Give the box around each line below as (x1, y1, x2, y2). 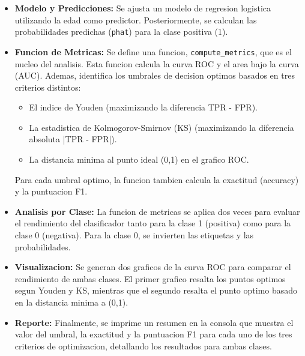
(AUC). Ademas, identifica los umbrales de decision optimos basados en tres (14, 69, 295, 82)
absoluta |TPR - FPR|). (29, 133, 117, 145)
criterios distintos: (14, 80, 81, 93)
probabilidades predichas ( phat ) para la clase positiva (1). (14, 25, 228, 38)
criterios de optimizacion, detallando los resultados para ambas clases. (14, 339, 272, 352)
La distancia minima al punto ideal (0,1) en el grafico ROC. (29, 153, 249, 166)
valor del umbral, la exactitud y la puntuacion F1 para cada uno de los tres (14, 328, 292, 340)
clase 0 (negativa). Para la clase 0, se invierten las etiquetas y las (14, 229, 254, 241)
